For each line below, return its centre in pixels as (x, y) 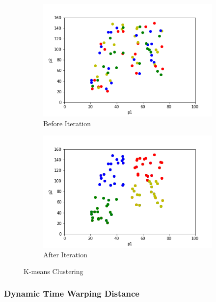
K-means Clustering (54, 271)
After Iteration (65, 255)
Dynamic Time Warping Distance (72, 293)
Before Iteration (67, 123)
